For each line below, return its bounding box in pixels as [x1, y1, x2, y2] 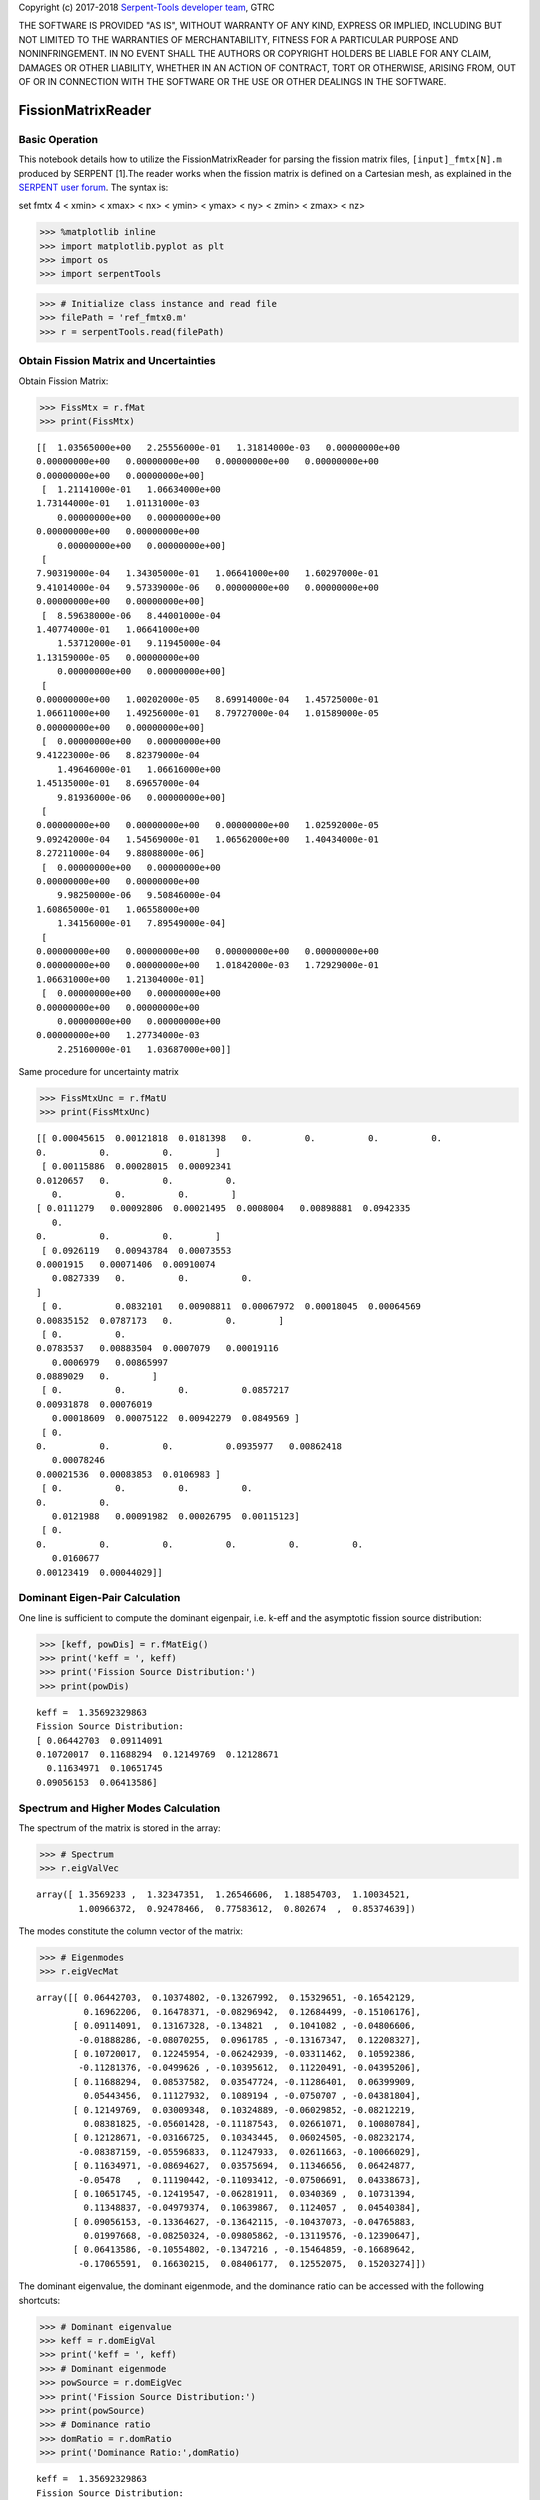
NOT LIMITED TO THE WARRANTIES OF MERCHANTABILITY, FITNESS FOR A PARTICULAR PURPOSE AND [18, 33, 459, 45]
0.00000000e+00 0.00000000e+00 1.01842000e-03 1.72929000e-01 [36, 960, 379, 971]
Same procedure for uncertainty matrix [18, 1066, 179, 1078]
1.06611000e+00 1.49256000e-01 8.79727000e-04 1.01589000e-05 [36, 708, 379, 719]
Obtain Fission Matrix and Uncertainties [18, 354, 217, 368]
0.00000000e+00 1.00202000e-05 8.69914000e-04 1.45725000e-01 [36, 693, 379, 705]
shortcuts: [18, 2294, 61, 2306]
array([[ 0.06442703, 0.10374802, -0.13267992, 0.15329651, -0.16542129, [36, 1992, 416, 2004]
